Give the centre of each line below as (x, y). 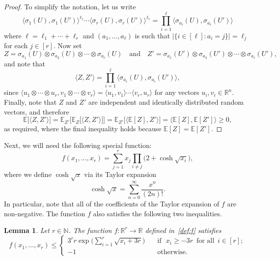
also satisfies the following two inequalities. (157, 213)
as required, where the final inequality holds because (83, 129)
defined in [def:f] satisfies (183, 230)
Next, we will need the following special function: (78, 145)
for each (16, 45)
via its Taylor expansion (120, 174)
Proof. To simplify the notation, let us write (70, 6)
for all (205, 241)
